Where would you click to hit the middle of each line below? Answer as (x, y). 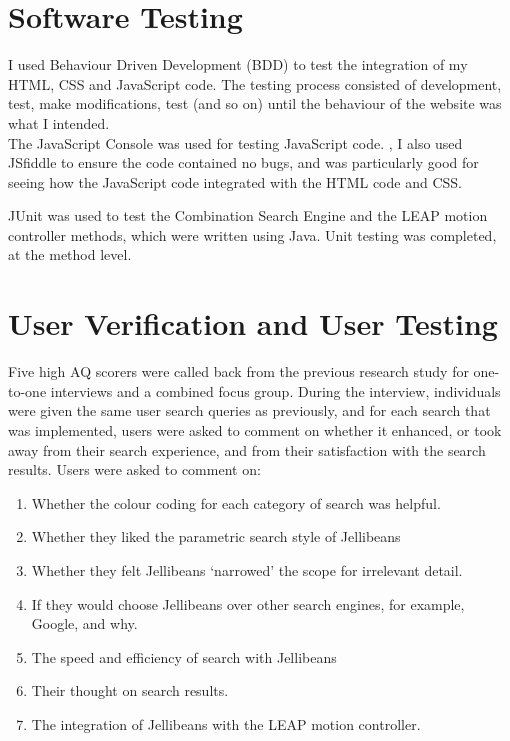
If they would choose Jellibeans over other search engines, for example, (248, 603)
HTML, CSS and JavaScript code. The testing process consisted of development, (255, 83)
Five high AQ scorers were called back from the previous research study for (238, 371)
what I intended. (59, 122)
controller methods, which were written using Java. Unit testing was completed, (252, 234)
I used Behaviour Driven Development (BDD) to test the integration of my (238, 64)
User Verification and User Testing (253, 323)
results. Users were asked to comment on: (134, 469)
